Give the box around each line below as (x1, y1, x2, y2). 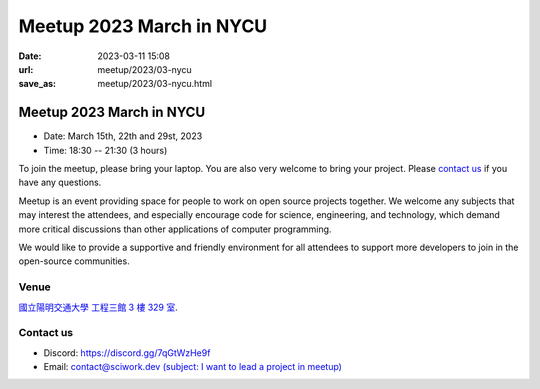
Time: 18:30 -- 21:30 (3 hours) (43, 144, 168, 156)
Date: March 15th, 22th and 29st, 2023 (43, 130, 203, 142)
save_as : (18, 78, 57, 90)
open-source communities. (18, 255, 130, 267)
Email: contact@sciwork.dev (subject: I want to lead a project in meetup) (43, 361, 342, 373)
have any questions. (18, 176, 102, 189)
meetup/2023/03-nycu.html (97, 78, 213, 90)
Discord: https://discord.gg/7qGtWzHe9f (43, 346, 211, 359)
